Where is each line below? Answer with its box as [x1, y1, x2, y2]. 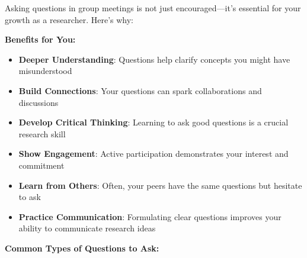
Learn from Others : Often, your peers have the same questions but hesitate [18, 179, 302, 191]
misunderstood [18, 64, 72, 77]
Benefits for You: [5, 33, 76, 46]
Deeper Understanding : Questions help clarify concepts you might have [18, 53, 290, 65]
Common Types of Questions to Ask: [5, 241, 159, 254]
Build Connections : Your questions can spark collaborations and [18, 84, 262, 96]
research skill [18, 127, 66, 140]
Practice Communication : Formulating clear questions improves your [18, 210, 282, 222]
